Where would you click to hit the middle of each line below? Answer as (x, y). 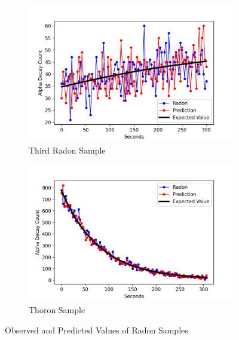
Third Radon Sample (67, 150)
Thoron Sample (57, 310)
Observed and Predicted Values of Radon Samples (96, 330)
